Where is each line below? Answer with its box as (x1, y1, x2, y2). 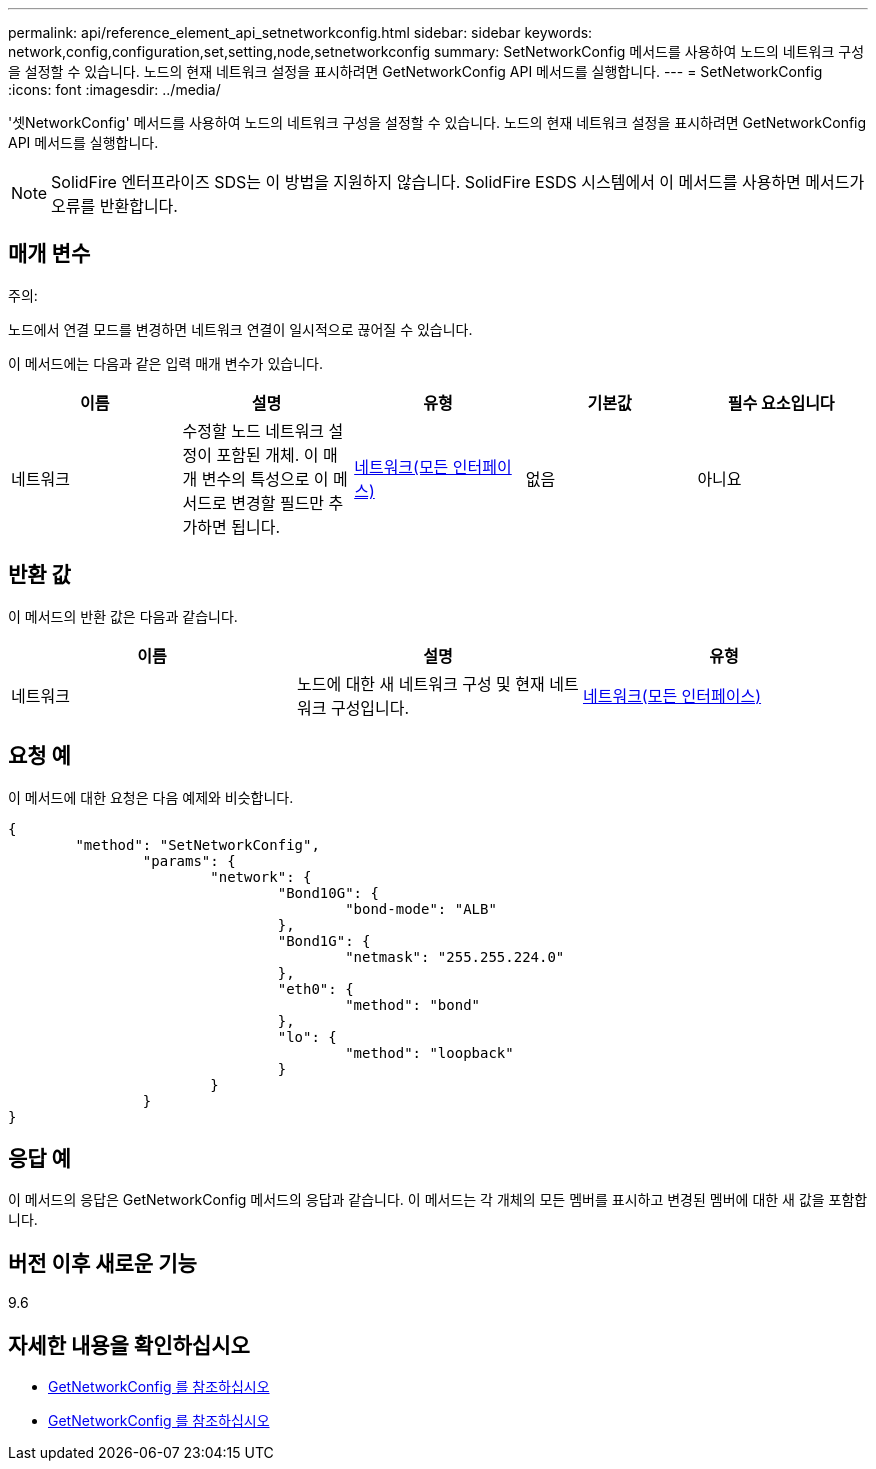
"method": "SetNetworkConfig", (75, 836, 320, 853)
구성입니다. (330, 697, 410, 718)
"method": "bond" (345, 996, 481, 1013)
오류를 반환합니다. (51, 196, 178, 216)
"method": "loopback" (345, 1044, 514, 1061)
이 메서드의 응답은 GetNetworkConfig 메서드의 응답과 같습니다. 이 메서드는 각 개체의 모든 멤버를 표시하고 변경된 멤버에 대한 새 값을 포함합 (8, 1191, 868, 1209)
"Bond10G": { (277, 884, 379, 901)
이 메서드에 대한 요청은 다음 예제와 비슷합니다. (8, 788, 294, 806)
